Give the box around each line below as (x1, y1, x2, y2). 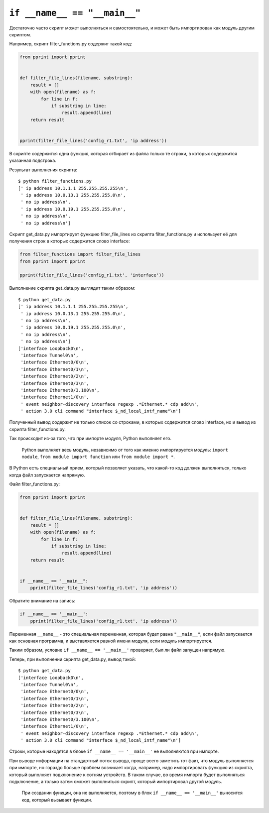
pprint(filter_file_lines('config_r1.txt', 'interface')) (19, 272, 164, 278)
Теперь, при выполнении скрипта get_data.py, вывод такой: (9, 656, 136, 662)
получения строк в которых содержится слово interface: (9, 238, 130, 244)
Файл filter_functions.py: (9, 481, 60, 487)
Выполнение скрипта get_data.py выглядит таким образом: (9, 285, 135, 291)
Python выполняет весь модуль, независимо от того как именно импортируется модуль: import (21, 447, 229, 453)
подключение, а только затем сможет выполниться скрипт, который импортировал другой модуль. (9, 779, 223, 785)
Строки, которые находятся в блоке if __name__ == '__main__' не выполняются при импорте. (9, 748, 219, 754)
